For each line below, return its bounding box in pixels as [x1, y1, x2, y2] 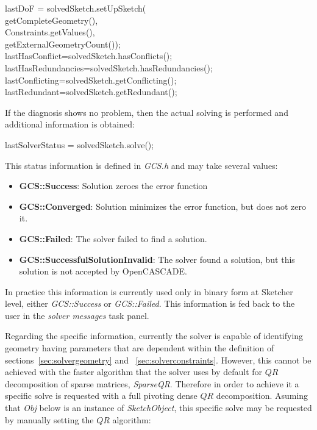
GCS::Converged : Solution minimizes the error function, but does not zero [19, 199, 307, 212]
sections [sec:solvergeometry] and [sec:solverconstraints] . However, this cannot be [5, 353, 312, 366]
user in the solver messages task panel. [5, 309, 149, 321]
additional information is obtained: [5, 118, 135, 131]
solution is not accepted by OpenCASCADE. [19, 265, 187, 278]
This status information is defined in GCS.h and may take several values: [5, 159, 278, 171]
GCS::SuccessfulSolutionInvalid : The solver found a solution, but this [19, 253, 295, 265]
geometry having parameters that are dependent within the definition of [5, 342, 274, 354]
